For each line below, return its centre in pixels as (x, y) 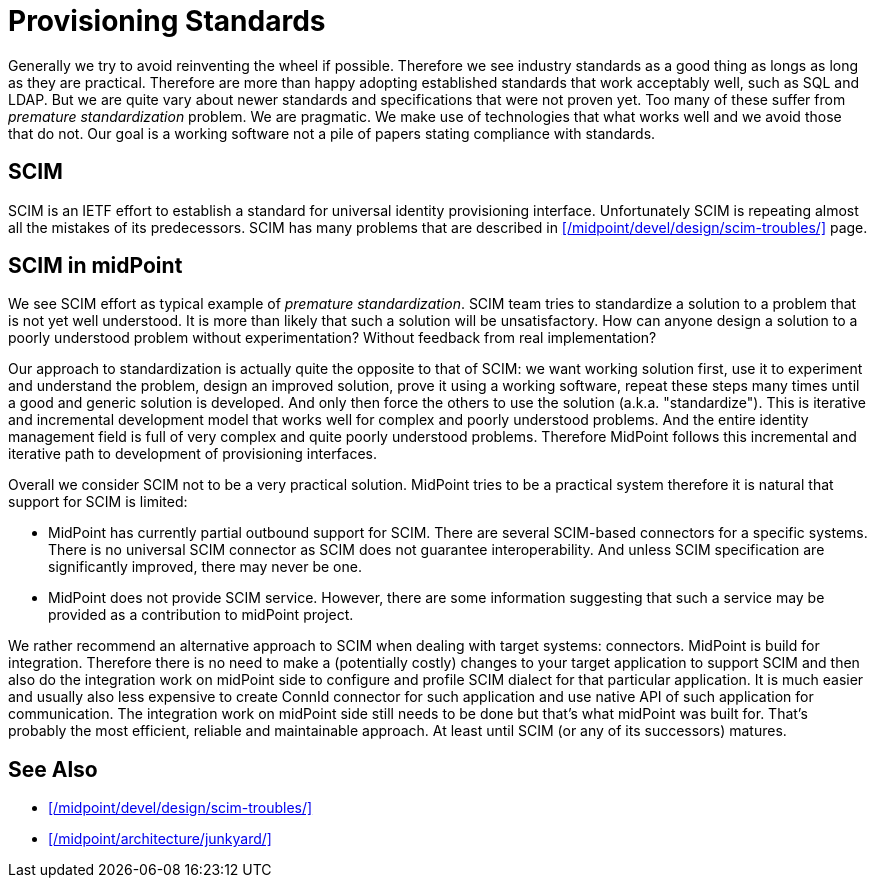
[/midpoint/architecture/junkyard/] (160, 839)
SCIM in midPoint (95, 266)
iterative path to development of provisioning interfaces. (193, 454)
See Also (53, 769)
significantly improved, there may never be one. (205, 567)
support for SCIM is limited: (98, 502)
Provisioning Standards (167, 21)
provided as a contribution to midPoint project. (201, 615)
